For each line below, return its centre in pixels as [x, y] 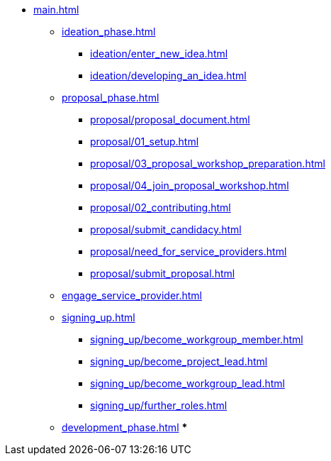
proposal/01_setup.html [145, 141]
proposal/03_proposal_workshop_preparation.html [208, 163]
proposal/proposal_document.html [170, 120]
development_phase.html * [125, 427]
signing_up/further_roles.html [159, 405]
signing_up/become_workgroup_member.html [197, 339]
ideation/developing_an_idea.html [168, 76]
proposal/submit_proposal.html [163, 273]
